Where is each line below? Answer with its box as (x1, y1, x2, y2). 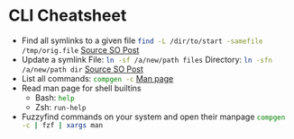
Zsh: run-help (34, 101, 87, 112)
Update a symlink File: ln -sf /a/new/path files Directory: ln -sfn (21, 54, 272, 65)
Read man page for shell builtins (21, 83, 142, 93)
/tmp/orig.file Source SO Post (21, 44, 140, 55)
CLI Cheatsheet (8, 5, 127, 26)
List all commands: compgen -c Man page (21, 73, 174, 83)
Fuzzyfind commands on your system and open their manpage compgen (21, 111, 286, 122)
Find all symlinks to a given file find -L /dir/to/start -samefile (21, 35, 263, 46)
